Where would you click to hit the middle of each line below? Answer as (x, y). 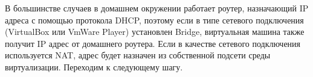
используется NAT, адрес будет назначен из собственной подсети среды (138, 55)
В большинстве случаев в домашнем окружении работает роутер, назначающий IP (157, 8)
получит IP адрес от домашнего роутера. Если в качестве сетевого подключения (153, 43)
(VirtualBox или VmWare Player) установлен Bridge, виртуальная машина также (155, 32)
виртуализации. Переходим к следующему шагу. (94, 66)
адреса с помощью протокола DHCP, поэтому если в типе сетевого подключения (154, 20)
